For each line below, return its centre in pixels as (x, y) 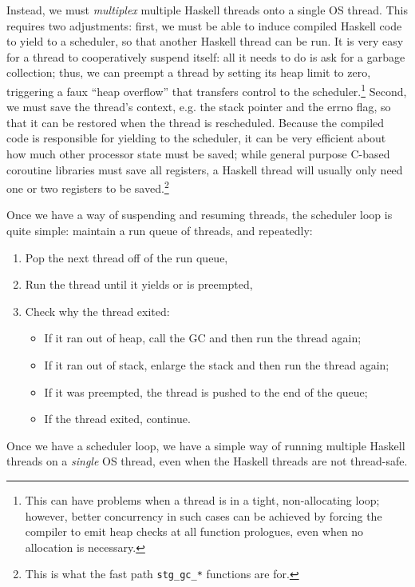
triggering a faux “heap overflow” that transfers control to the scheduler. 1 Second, (207, 90)
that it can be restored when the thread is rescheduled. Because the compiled (196, 122)
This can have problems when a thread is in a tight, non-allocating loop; (202, 499)
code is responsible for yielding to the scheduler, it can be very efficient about (196, 138)
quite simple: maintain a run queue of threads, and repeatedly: (160, 231)
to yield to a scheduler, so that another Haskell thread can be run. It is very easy (205, 41)
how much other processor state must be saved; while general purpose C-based (198, 154)
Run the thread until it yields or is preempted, (139, 284)
